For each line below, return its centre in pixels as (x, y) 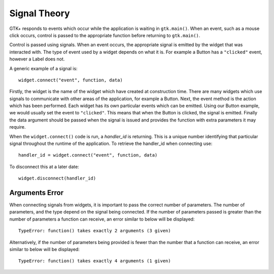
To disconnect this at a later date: (44, 166)
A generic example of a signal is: (44, 68)
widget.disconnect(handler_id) (57, 178)
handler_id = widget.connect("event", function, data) (88, 155)
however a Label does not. (37, 59)
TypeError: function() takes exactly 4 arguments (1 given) (95, 261)
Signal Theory (40, 13)
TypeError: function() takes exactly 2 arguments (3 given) (95, 231)
